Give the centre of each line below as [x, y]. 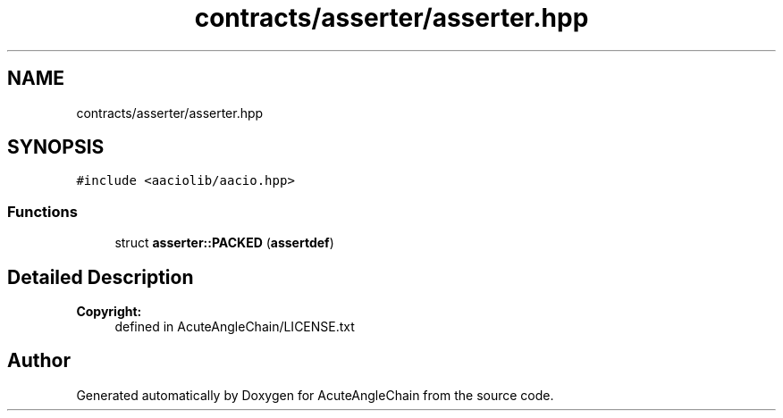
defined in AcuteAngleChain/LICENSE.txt [235, 327]
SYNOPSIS [56, 147]
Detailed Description [101, 277]
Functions [42, 211]
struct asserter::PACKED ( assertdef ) [224, 243]
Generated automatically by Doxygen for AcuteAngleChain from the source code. [315, 395]
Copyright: [109, 312]
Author [39, 361]
